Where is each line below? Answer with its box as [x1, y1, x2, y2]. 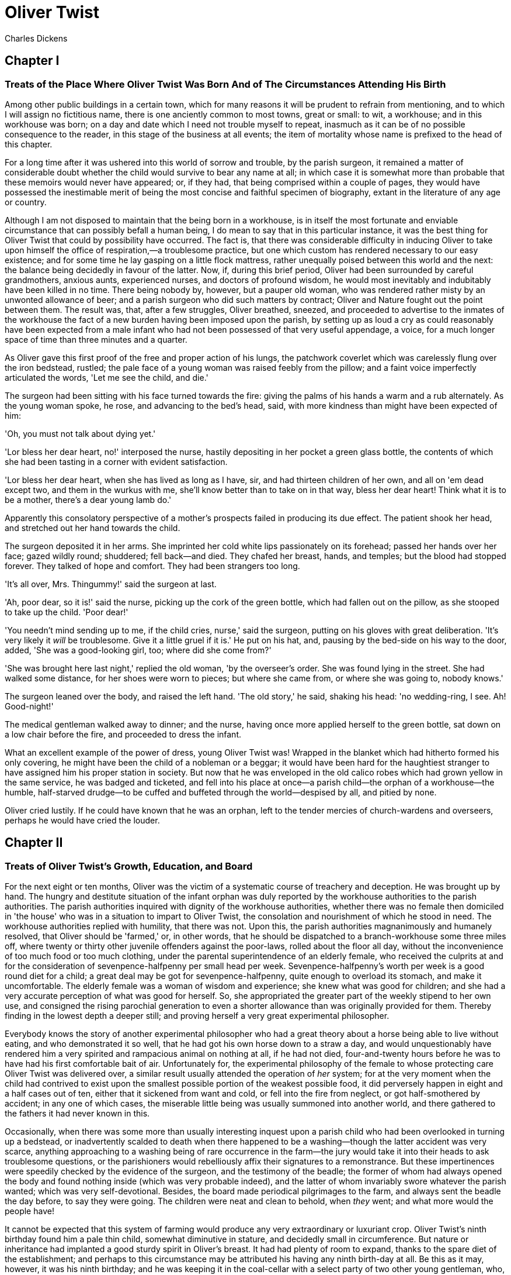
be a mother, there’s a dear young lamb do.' [5, 494, 172, 505]
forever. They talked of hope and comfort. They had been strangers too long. [5, 560, 300, 571]
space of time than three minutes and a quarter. [5, 334, 187, 344]
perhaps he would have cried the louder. [5, 815, 160, 825]
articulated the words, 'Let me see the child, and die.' [5, 372, 208, 382]
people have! [5, 1206, 54, 1217]
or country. [5, 197, 47, 207]
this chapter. [5, 139, 53, 149]
